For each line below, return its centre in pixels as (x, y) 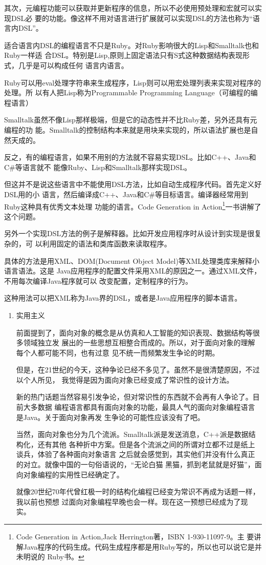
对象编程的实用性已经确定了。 (73, 474)
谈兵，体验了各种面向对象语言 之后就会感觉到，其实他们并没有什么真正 (136, 454)
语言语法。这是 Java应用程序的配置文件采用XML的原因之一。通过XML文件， (133, 271)
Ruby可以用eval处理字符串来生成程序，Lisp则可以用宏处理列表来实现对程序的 (133, 82)
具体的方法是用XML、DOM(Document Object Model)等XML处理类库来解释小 (132, 260)
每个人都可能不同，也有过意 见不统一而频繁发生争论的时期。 (118, 352)
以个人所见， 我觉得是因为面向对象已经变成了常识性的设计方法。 (125, 379)
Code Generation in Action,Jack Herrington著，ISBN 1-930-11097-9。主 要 (135, 536)
